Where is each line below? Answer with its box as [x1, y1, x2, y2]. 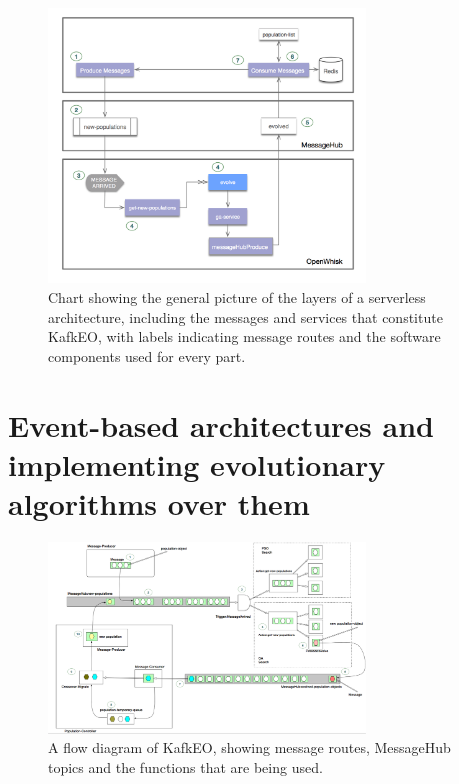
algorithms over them [8, 482, 310, 523]
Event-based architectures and [8, 404, 434, 445]
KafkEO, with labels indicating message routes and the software [48, 326, 441, 347]
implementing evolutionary [8, 443, 386, 484]
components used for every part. [48, 345, 246, 366]
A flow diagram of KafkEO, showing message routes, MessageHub [48, 737, 451, 758]
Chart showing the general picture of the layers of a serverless [48, 287, 426, 308]
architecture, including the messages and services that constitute [48, 306, 443, 327]
